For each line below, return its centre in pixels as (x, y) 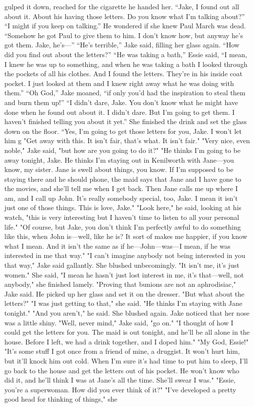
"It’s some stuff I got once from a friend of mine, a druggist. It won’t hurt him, (122, 351)
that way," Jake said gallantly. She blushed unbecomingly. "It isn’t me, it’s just (122, 265)
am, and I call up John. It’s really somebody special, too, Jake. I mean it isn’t (121, 198)
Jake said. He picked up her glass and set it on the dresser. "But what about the (125, 293)
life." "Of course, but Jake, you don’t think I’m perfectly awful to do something (123, 226)
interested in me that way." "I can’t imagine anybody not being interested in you (125, 255)
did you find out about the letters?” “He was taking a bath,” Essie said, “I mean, (126, 54)
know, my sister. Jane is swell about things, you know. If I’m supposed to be (119, 169)
